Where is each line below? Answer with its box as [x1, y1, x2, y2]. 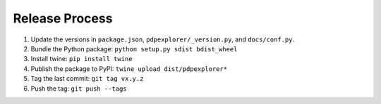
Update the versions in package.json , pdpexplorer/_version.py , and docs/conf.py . [30, 35, 295, 44]
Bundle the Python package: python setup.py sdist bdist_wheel [30, 44, 238, 53]
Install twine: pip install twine [30, 55, 133, 63]
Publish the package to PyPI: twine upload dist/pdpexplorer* [30, 64, 228, 73]
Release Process [13, 11, 113, 26]
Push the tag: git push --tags [30, 84, 127, 93]
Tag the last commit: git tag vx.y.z [30, 74, 144, 83]
